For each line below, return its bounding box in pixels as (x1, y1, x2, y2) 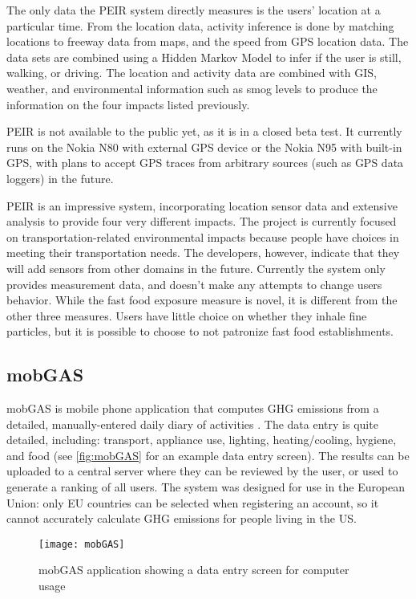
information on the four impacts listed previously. (6, 96, 250, 112)
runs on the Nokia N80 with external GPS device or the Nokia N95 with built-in (6, 138, 402, 155)
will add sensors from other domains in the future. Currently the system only (6, 259, 386, 276)
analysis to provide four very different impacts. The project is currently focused (6, 213, 397, 230)
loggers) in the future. (6, 169, 114, 186)
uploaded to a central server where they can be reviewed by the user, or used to (6, 462, 398, 479)
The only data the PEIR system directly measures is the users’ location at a (6, 2, 381, 18)
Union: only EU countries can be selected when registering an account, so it (6, 494, 379, 511)
